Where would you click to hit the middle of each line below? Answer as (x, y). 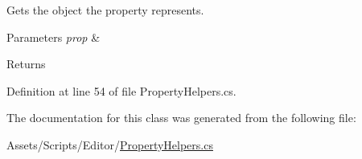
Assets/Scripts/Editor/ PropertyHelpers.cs (110, 144)
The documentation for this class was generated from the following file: (181, 118)
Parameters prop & (53, 37)
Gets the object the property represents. (105, 10)
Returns (26, 64)
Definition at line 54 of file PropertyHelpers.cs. (121, 90)
